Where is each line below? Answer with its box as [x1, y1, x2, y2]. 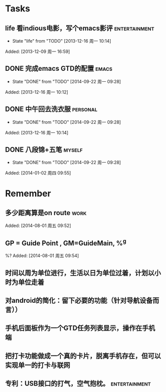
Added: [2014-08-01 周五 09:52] [5, 223, 71, 228]
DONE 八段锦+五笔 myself [5, 146, 83, 154]
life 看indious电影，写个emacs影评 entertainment [5, 24, 155, 32]
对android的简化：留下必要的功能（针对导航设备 [5, 296, 153, 305]
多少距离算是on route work [5, 209, 87, 217]
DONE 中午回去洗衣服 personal [5, 105, 98, 113]
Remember [5, 188, 51, 199]
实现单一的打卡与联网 [5, 361, 70, 369]
